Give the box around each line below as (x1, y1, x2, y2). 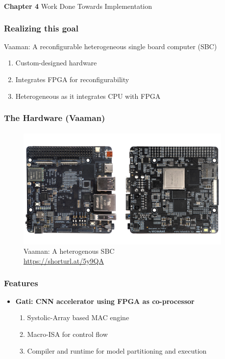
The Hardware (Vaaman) (4, 112, 105, 124)
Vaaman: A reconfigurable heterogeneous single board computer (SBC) (4, 41, 217, 51)
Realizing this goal (4, 22, 78, 34)
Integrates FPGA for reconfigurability (15, 74, 129, 84)
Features (4, 276, 38, 289)
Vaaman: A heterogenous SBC (24, 246, 115, 256)
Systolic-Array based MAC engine (27, 312, 129, 323)
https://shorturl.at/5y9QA (24, 255, 104, 266)
